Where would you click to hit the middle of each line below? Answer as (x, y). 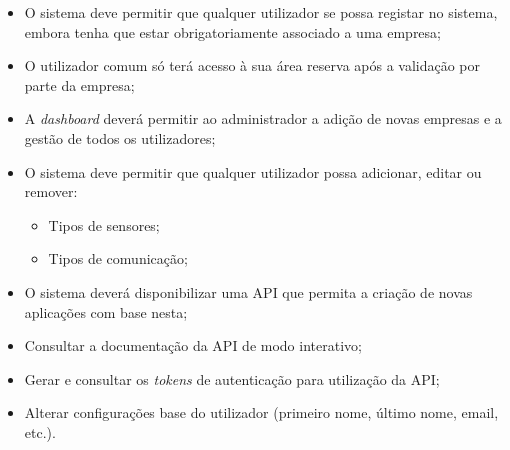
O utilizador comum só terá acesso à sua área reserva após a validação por (252, 65)
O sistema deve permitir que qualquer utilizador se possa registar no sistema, (261, 12)
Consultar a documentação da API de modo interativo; (193, 345)
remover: (51, 191)
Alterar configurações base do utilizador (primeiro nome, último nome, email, (261, 412)
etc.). (40, 431)
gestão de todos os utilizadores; (120, 137)
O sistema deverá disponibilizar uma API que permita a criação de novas (248, 291)
